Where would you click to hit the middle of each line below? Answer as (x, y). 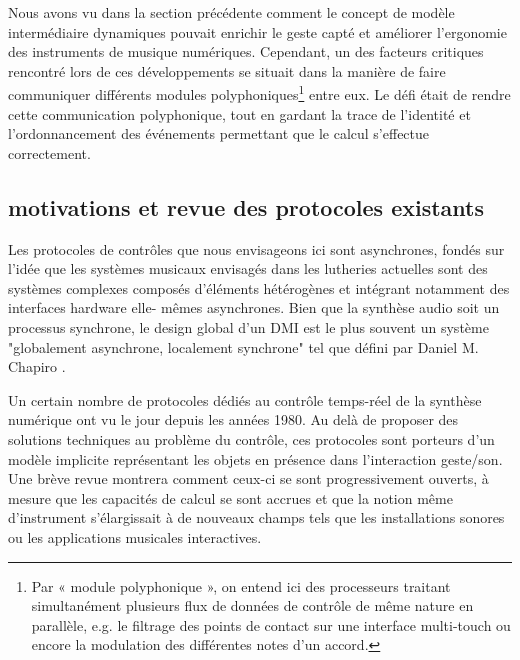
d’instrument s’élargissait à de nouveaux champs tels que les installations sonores (256, 517)
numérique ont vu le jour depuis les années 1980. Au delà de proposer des (233, 419)
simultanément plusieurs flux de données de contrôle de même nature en (252, 605)
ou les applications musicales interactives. (135, 536)
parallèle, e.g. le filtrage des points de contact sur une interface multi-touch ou (271, 624)
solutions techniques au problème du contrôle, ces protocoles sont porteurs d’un (251, 438)
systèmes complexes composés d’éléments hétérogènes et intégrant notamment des (259, 287)
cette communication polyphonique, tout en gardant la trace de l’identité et (239, 113)
